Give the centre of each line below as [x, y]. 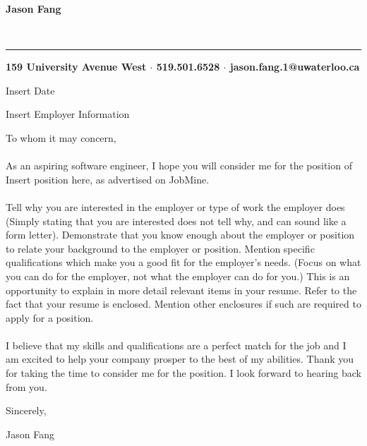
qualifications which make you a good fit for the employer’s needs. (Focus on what [183, 262]
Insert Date [30, 90]
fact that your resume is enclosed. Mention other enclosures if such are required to [183, 304]
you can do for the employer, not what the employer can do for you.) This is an [178, 276]
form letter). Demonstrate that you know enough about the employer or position [180, 235]
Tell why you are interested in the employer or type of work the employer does [175, 206]
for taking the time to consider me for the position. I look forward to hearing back [184, 373]
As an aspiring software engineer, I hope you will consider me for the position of [179, 165]
